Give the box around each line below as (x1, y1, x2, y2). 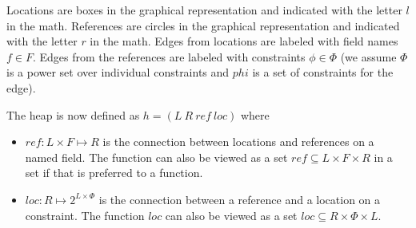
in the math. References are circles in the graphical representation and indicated (6, 17, 400, 33)
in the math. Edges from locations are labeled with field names (90, 33, 398, 49)
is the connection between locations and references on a (102, 133, 374, 150)
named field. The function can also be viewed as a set (25, 148, 288, 165)
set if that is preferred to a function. (25, 164, 203, 181)
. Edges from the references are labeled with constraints (32, 48, 306, 65)
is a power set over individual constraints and (6, 64, 230, 81)
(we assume (340, 48, 397, 65)
